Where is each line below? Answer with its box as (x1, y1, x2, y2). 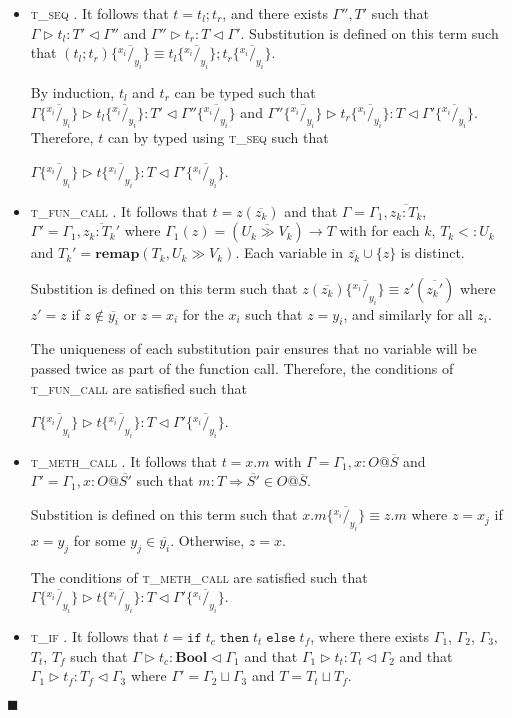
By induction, (30, 81, 115, 102)
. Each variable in (235, 242, 343, 263)
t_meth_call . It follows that (30, 450, 217, 471)
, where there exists (310, 625, 430, 646)
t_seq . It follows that (30, 3, 169, 23)
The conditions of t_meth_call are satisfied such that (30, 566, 368, 587)
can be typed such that (174, 81, 316, 102)
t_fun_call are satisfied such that (30, 377, 247, 398)
